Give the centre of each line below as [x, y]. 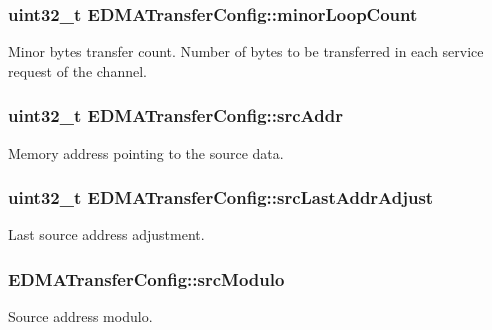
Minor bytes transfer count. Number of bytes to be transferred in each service [246, 51]
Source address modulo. [80, 316]
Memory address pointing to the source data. [146, 152]
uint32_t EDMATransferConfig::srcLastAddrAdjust [221, 197]
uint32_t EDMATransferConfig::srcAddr [175, 115]
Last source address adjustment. [106, 234]
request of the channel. [77, 70]
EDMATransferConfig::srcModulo [146, 278]
